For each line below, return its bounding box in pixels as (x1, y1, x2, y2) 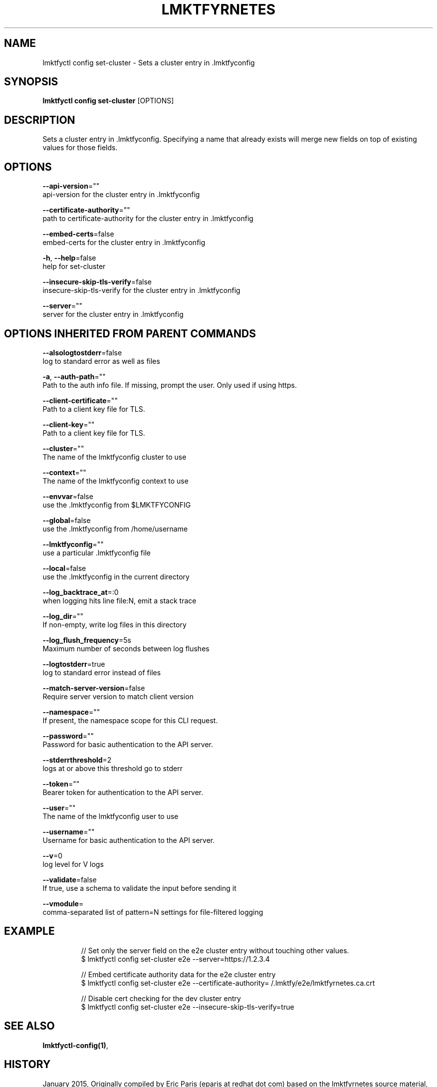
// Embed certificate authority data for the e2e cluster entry (81, 970, 276, 979)
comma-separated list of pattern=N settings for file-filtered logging (42, 907, 263, 916)
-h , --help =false (42, 254, 96, 263)
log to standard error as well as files (42, 356, 160, 365)
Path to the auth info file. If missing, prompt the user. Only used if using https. (42, 380, 297, 389)
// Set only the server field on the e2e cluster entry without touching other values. (81, 946, 349, 955)
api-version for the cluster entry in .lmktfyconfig (42, 190, 200, 199)
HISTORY (4, 1058, 51, 1071)
